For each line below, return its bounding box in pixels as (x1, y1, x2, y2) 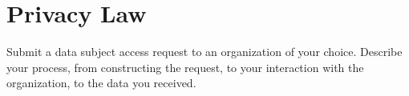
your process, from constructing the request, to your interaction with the (6, 58, 364, 75)
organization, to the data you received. (6, 74, 196, 91)
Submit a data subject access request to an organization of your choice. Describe (6, 43, 403, 60)
